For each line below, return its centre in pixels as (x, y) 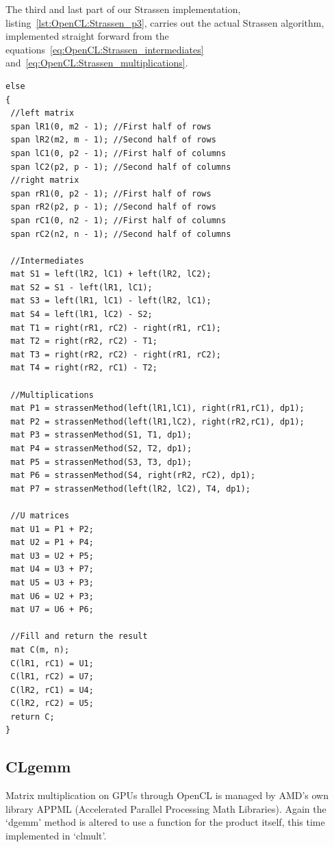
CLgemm (38, 767)
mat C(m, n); (40, 649)
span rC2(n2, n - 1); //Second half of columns (121, 234)
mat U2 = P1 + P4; (52, 543)
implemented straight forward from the (87, 36)
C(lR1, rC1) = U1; (52, 663)
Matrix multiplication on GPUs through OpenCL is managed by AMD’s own (167, 795)
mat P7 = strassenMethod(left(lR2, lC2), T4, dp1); (130, 489)
